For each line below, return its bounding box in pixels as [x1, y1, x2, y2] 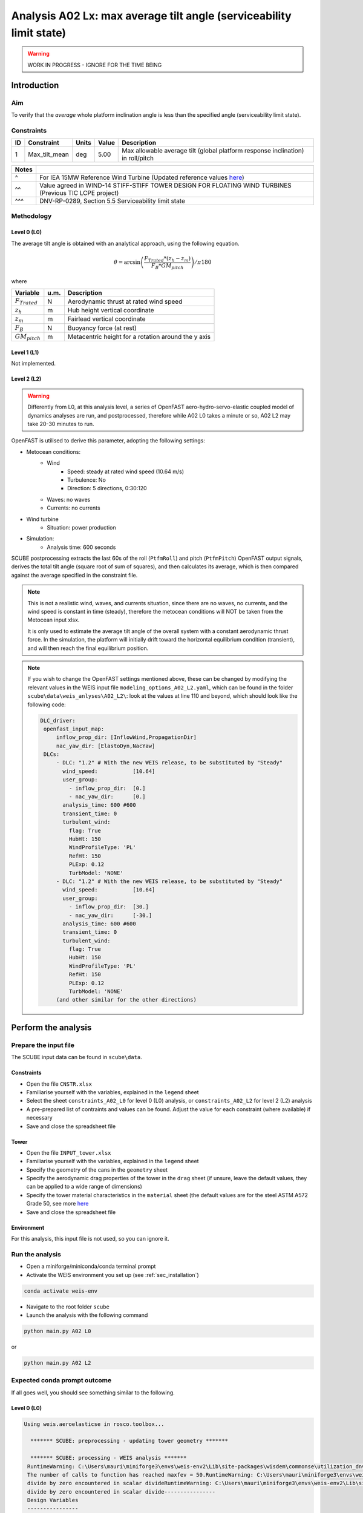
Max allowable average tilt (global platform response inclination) [122, 146, 304, 155]
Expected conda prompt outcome [11, 1376, 112, 1385]
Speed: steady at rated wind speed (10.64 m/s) [67, 468, 185, 475]
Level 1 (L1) [11, 349, 39, 356]
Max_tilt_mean [28, 150, 69, 159]
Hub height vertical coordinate [67, 306, 154, 315]
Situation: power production [47, 523, 116, 531]
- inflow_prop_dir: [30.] [68, 904, 149, 910]
